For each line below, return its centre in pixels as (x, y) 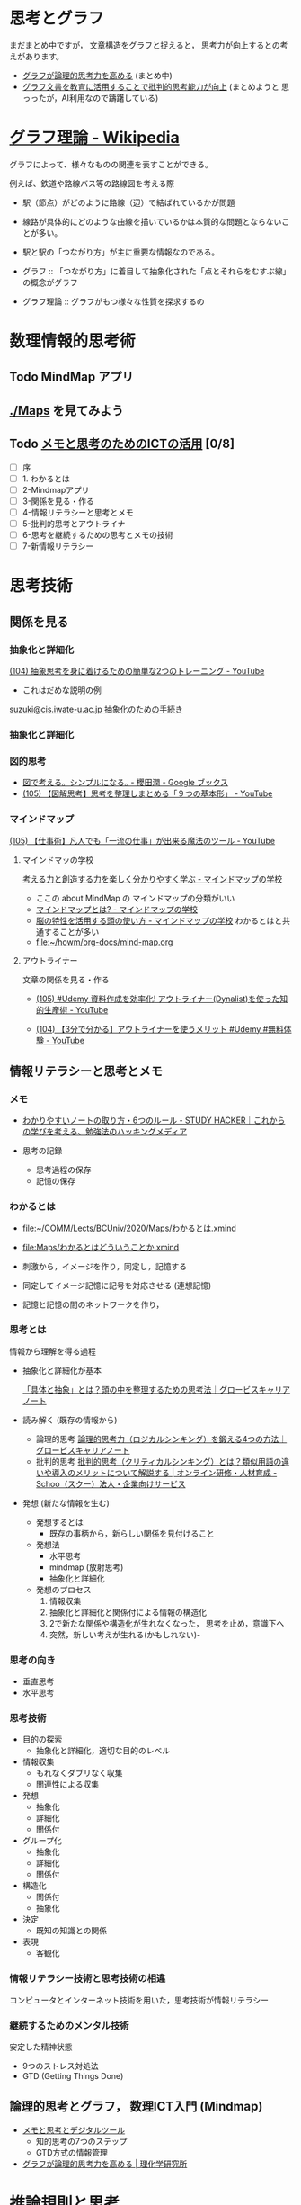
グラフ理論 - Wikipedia (94, 138)
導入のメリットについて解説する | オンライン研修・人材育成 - (164, 1473)
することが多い (71, 931)
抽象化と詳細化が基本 (62, 1370)
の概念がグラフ (50, 282)
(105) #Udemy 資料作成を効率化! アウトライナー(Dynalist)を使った (158, 999)
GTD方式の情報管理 (71, 2152)
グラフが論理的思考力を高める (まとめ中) (97, 75)
